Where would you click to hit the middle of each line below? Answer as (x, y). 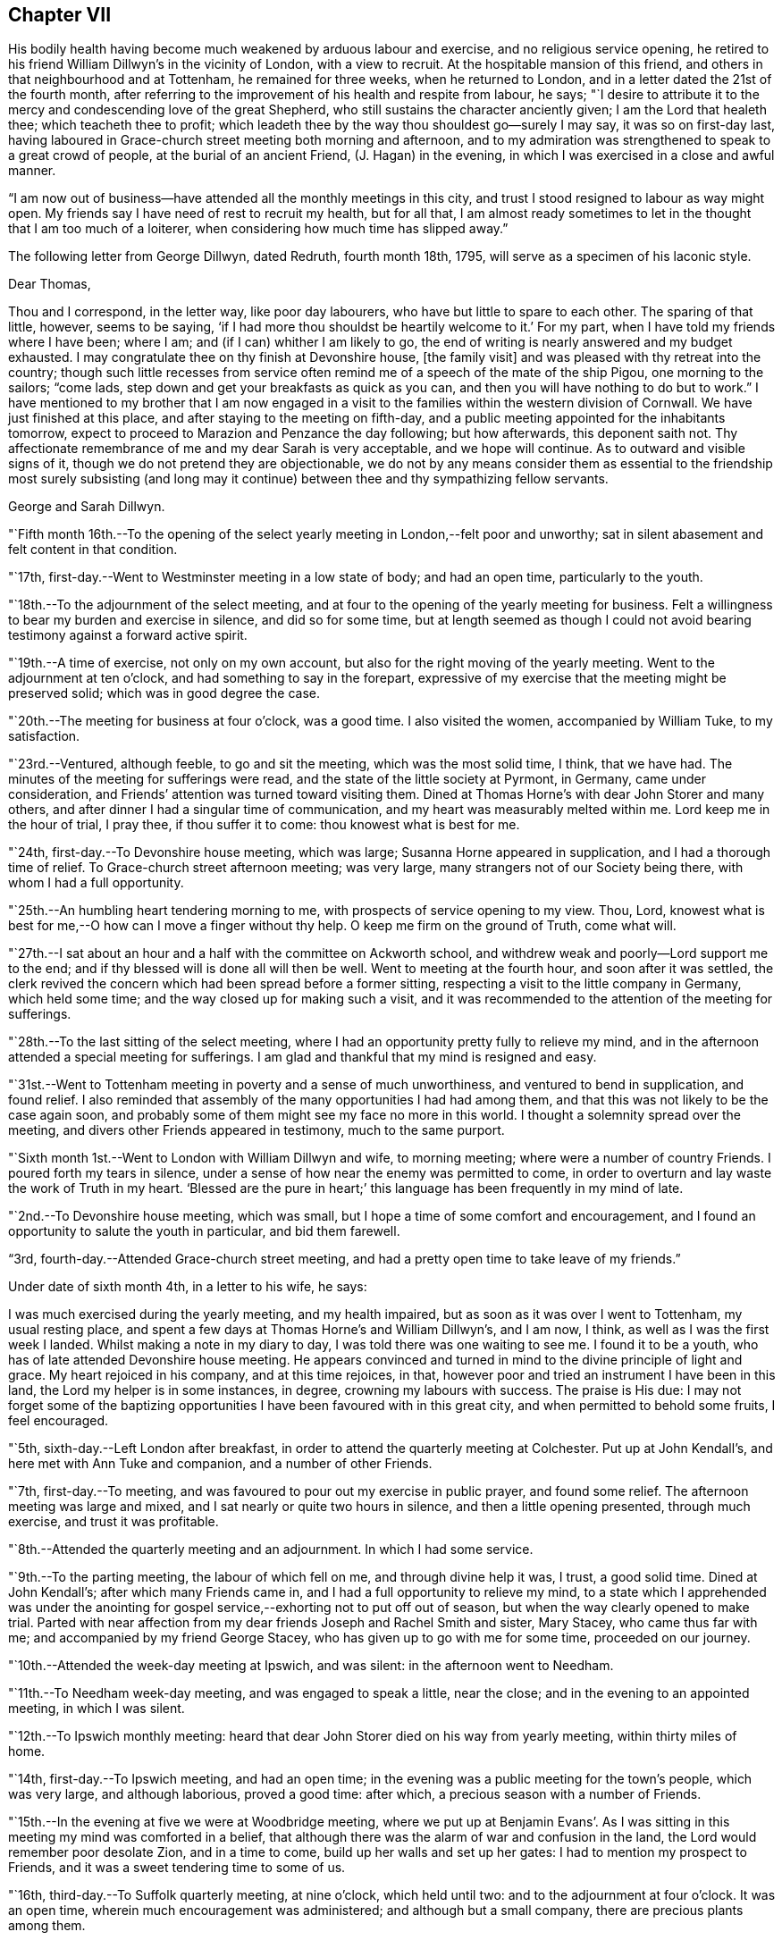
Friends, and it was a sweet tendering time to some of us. (177, 1868)
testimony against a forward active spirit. (128, 635)
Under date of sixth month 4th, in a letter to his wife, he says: (188, 1287)
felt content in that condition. (93, 550)
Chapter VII (60, 15)
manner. (32, 171)
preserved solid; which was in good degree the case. (164, 693)
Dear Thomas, (50, 284)
